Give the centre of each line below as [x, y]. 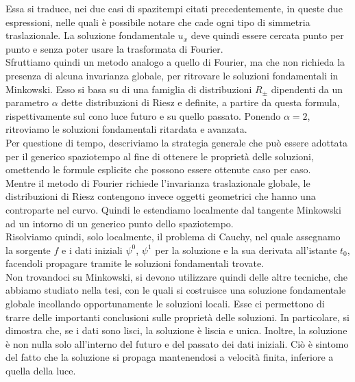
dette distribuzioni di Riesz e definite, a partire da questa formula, [200, 102]
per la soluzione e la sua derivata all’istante [246, 250]
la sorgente [28, 250]
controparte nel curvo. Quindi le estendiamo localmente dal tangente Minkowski [173, 209]
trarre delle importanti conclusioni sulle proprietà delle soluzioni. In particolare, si [177, 317]
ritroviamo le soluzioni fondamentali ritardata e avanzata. [126, 129]
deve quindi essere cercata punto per [267, 35]
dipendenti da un [307, 89]
